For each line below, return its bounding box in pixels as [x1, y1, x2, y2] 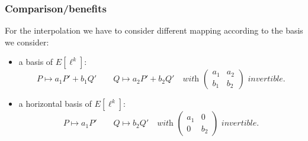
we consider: [5, 35, 49, 48]
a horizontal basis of [18, 97, 92, 110]
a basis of [18, 55, 53, 68]
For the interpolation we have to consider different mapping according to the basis [5, 24, 303, 37]
